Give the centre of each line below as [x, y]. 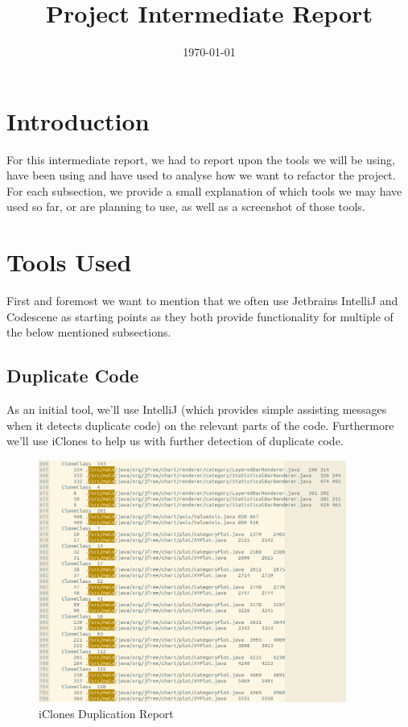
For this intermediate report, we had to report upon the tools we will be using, [201, 159]
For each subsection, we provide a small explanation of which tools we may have [204, 190]
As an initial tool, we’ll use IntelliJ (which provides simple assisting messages [197, 409]
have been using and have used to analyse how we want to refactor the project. [201, 175]
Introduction [78, 120]
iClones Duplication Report [106, 713]
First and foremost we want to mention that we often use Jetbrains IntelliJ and [202, 301]
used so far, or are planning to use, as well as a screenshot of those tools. [186, 207]
